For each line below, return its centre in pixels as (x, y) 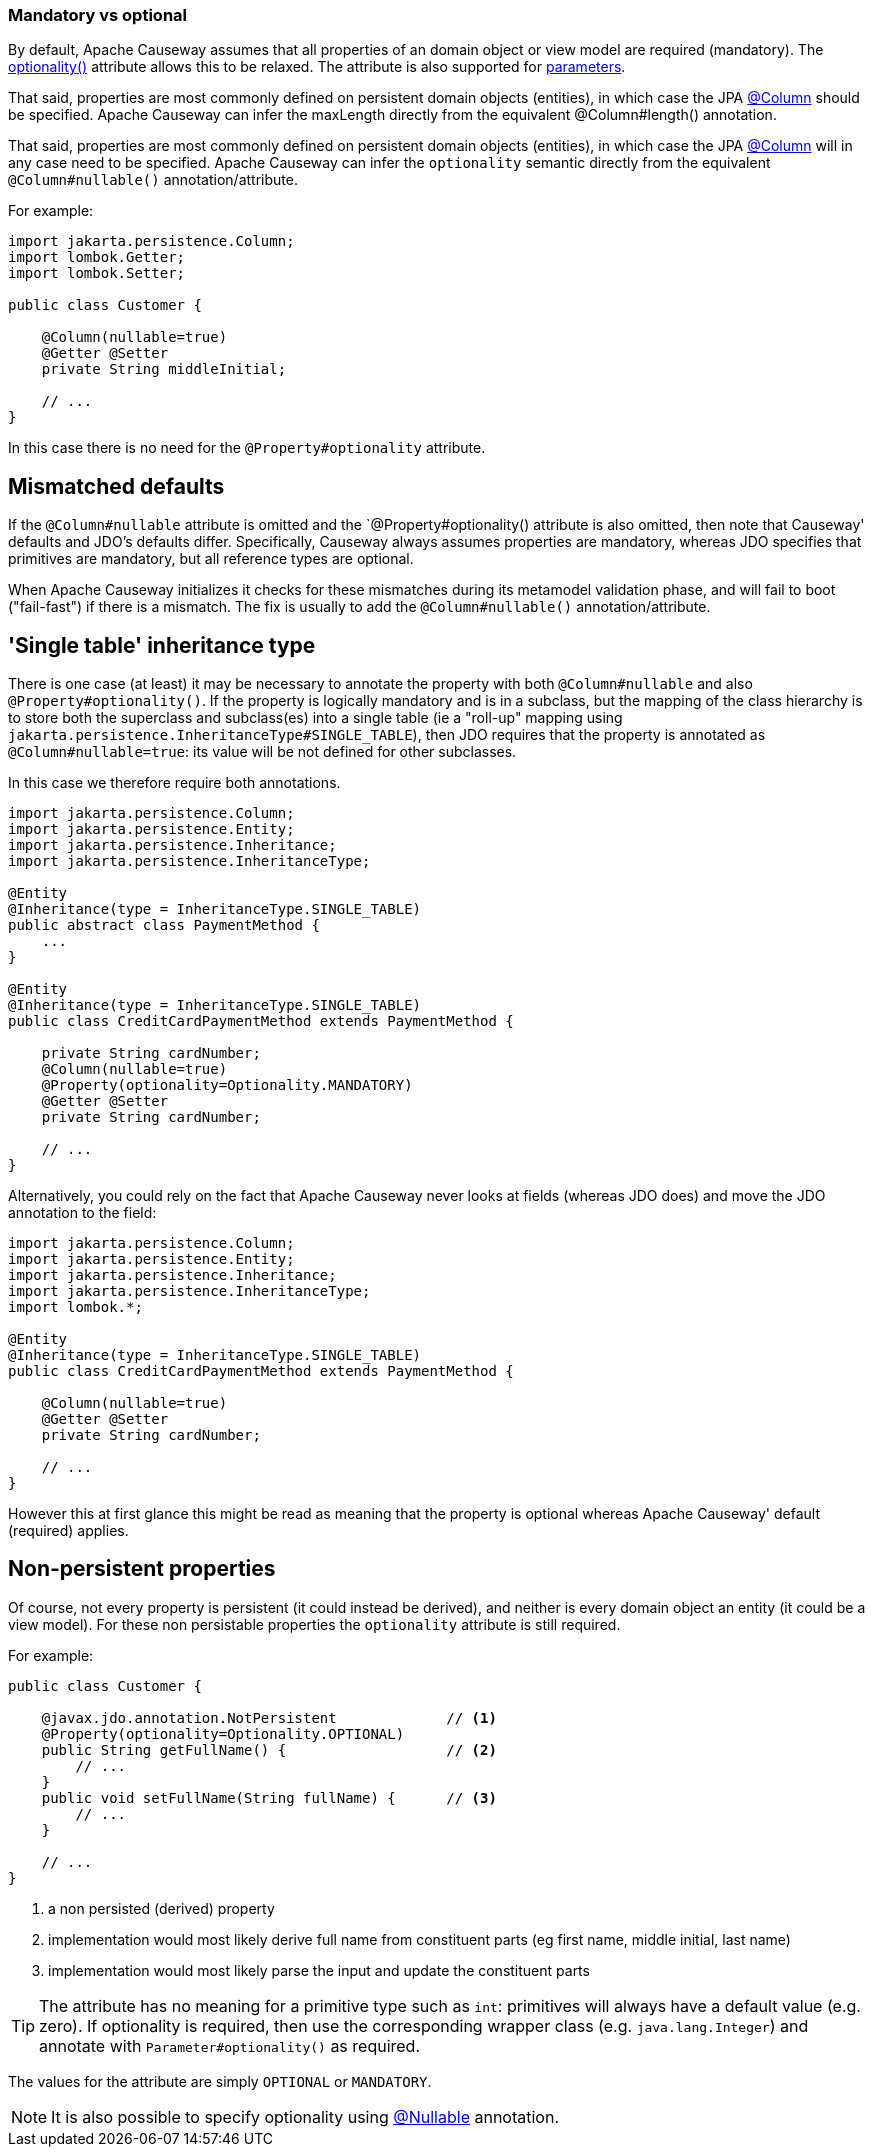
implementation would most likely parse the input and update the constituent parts (319, 1970)
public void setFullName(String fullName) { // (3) (269, 1797)
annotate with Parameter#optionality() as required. (230, 2045)
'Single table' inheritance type (162, 645)
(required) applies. (68, 1531)
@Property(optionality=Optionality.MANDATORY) (227, 1085)
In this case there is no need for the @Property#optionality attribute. (247, 448)
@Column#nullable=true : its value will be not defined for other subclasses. (262, 752)
